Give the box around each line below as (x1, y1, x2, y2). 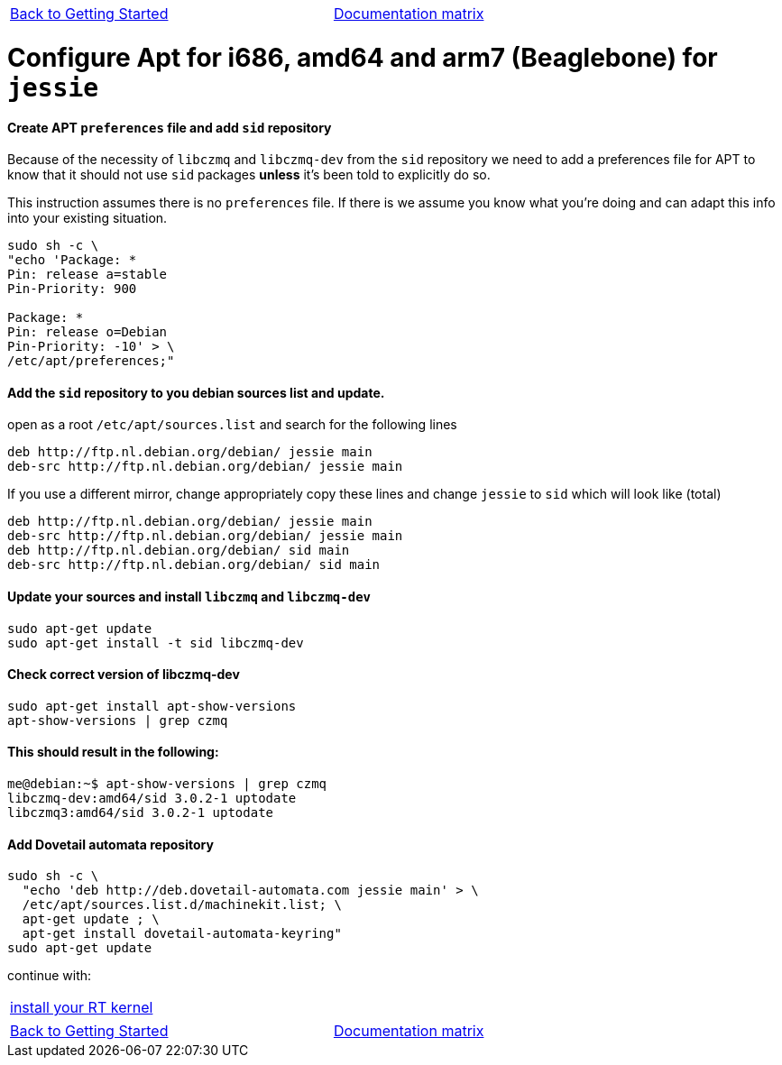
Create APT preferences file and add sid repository (7, 119, 332, 135)
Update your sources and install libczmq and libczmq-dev (7, 588, 372, 604)
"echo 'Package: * (7, 252, 137, 268)
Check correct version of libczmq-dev (7, 666, 240, 683)
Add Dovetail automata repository (7, 836, 214, 852)
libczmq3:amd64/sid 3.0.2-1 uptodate (7, 804, 274, 820)
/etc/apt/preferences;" (7, 353, 175, 369)
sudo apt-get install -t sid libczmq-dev (7, 635, 304, 650)
